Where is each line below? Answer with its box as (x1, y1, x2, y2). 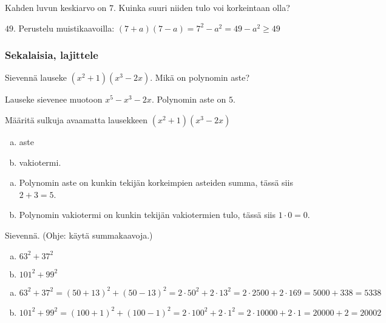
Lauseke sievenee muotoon (5, 93, 103, 106)
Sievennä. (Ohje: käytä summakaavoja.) (5, 228, 153, 241)
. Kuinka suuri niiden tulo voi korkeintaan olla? (113, 1, 290, 13)
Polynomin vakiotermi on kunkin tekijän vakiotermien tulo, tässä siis (19, 208, 276, 221)
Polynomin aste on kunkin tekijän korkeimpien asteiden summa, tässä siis (19, 176, 293, 189)
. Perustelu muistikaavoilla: (13, 21, 115, 34)
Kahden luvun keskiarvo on (5, 1, 107, 13)
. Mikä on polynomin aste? (150, 71, 250, 84)
